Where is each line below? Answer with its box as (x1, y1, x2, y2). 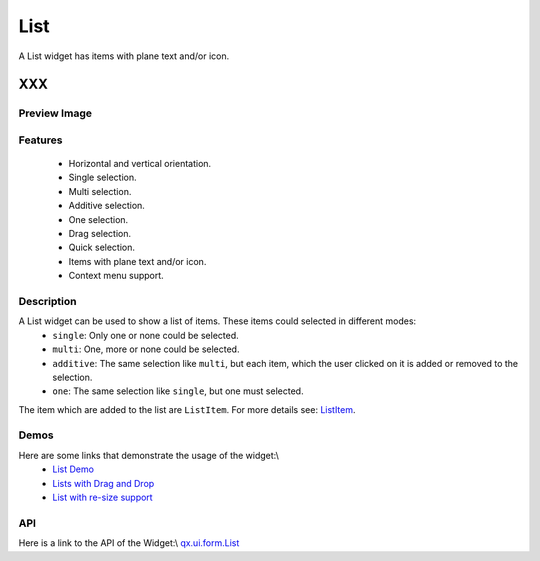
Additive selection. (68, 200, 145, 212)
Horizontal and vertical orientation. (68, 158, 212, 170)
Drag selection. (68, 228, 132, 240)
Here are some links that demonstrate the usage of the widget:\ (18, 449, 280, 461)
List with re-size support (52, 491, 154, 503)
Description (18, 294, 77, 308)
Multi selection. (68, 185, 132, 197)
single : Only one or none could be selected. (52, 329, 239, 341)
